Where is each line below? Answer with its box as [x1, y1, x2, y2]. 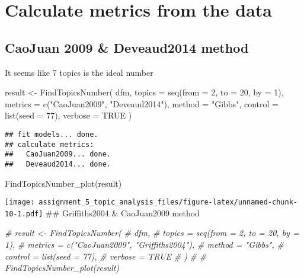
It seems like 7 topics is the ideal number [5, 66, 153, 78]
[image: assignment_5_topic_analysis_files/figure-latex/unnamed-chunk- [5, 198, 297, 207]
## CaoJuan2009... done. [5, 150, 111, 159]
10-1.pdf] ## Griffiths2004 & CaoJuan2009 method [5, 206, 200, 219]
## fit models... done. [5, 130, 98, 139]
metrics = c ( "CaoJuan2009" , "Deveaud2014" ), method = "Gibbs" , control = [5, 97, 279, 110]
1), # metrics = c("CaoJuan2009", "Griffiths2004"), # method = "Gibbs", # [5, 238, 284, 251]
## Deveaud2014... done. [5, 159, 111, 168]
